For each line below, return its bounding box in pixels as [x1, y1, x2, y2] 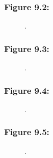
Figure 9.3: [4, 42, 49, 55]
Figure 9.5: [4, 125, 49, 138]
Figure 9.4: [4, 84, 49, 96]
